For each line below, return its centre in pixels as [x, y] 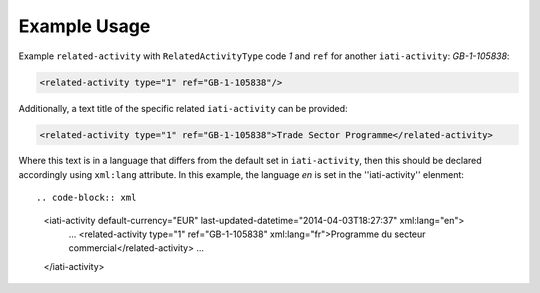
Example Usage [84, 26]
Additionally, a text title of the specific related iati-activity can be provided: [183, 108]
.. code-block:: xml [86, 198]
